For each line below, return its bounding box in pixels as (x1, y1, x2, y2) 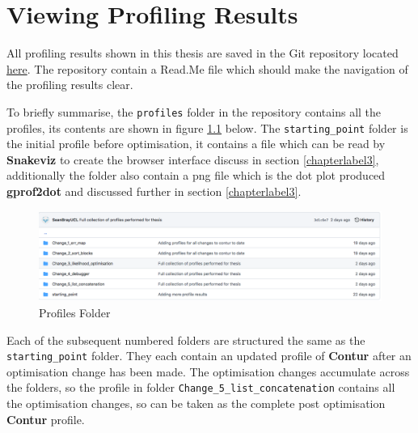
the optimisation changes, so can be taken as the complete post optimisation (6, 395, 386, 412)
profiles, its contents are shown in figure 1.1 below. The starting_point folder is (6, 119, 408, 136)
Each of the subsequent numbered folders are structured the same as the (6, 331, 365, 348)
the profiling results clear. (6, 76, 133, 93)
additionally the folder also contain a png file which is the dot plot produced (6, 167, 386, 184)
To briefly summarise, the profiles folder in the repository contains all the (6, 103, 382, 120)
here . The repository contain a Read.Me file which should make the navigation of (6, 60, 408, 77)
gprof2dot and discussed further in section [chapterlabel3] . (6, 183, 302, 199)
